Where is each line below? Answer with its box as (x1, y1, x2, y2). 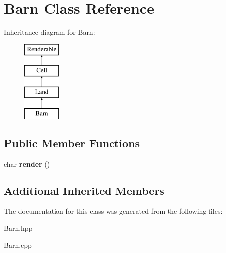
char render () (4, 158, 50, 169)
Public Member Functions (4, 135, 140, 150)
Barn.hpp (4, 223, 33, 233)
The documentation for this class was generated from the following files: (4, 206, 223, 216)
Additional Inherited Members (4, 183, 164, 198)
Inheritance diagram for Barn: (4, 27, 95, 37)
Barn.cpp (4, 239, 32, 250)
